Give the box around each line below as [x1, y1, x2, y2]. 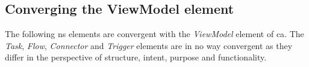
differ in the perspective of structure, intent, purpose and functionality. [5, 51, 267, 63]
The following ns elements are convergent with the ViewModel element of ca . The [5, 28, 304, 40]
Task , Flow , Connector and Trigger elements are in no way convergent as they [5, 39, 293, 51]
